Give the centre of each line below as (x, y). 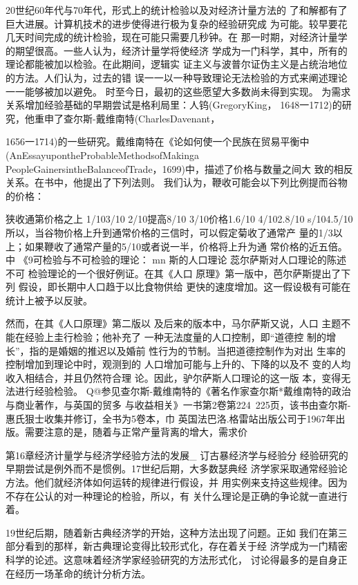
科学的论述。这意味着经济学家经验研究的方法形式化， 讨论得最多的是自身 (172, 559)
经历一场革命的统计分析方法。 (83, 573)
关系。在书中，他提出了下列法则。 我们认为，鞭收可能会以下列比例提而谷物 (177, 182)
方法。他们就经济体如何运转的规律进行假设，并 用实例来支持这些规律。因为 (177, 482)
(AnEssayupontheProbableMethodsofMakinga (102, 155)
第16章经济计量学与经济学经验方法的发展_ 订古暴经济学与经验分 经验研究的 (177, 455)
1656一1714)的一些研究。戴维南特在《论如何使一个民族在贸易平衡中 (158, 141)
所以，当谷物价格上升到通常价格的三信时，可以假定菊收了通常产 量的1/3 (169, 232)
